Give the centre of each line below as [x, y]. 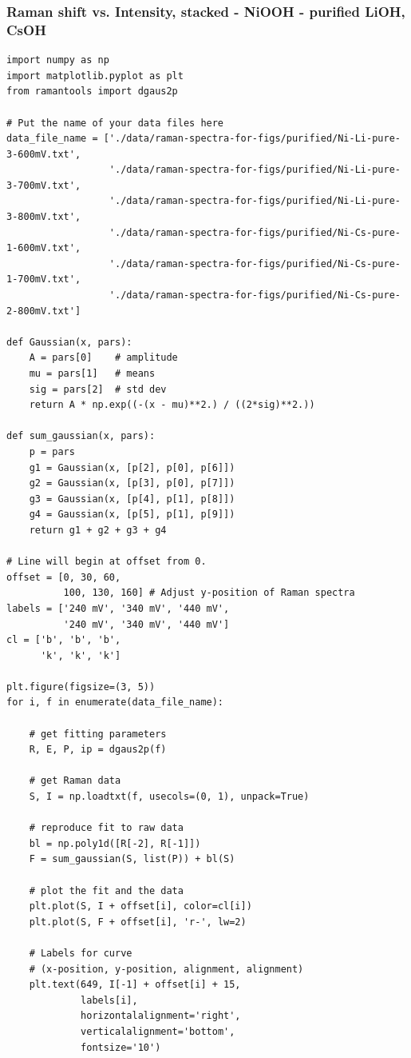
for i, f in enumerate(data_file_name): [115, 703]
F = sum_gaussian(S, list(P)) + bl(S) [132, 859]
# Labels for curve [81, 953]
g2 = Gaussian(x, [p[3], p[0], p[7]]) [132, 483]
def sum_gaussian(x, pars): [81, 436]
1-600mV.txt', [44, 248]
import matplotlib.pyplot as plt [95, 76]
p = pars [52, 451]
